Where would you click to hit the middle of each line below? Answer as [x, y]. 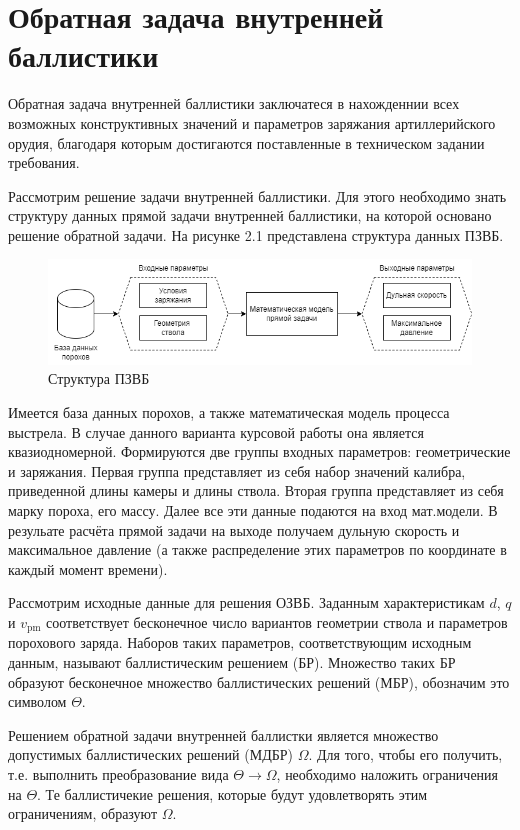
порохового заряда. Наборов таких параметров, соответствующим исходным [240, 642]
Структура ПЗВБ [99, 378]
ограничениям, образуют [82, 813]
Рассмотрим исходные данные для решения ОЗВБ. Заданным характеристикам [246, 602]
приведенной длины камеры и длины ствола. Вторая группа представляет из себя [256, 490]
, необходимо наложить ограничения [387, 774]
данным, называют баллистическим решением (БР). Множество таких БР [232, 662]
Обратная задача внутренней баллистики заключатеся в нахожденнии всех [234, 103]
